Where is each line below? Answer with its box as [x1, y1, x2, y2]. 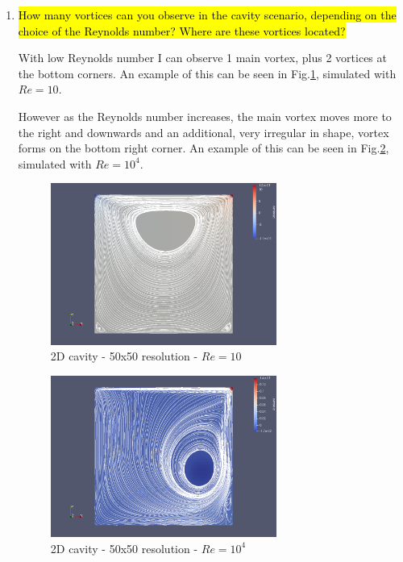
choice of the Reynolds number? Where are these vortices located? [18, 22, 346, 39]
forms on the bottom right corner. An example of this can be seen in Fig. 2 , [18, 139, 389, 156]
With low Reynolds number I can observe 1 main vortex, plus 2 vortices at [18, 49, 387, 66]
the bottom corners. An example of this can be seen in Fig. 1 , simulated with [18, 65, 397, 81]
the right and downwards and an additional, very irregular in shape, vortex [18, 123, 389, 140]
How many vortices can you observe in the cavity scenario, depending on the [18, 6, 397, 23]
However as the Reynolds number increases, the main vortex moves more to [18, 107, 392, 124]
